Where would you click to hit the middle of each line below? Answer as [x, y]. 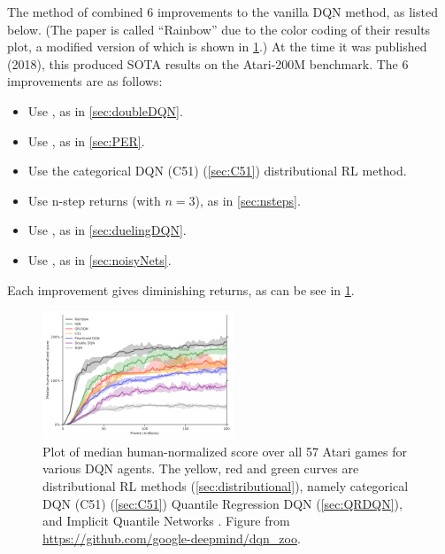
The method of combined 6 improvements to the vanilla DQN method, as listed [222, 12]
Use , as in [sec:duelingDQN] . [107, 230]
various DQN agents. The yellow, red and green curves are [201, 468]
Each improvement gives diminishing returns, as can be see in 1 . [181, 289]
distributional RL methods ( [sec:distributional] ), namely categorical [226, 485]
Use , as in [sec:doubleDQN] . [105, 110]
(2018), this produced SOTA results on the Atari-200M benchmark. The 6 [208, 63]
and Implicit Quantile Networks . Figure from [166, 521]
